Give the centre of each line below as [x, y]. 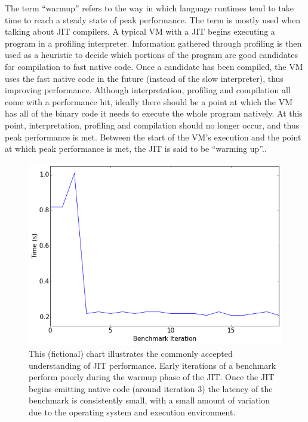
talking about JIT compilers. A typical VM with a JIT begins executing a [140, 31]
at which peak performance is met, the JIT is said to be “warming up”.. [136, 149]
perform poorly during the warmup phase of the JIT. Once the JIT [152, 377]
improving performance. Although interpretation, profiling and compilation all [148, 90]
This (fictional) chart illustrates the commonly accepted [131, 353]
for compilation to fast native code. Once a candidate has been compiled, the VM [154, 66]
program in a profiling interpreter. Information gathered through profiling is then [153, 43]
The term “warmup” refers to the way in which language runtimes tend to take [150, 8]
